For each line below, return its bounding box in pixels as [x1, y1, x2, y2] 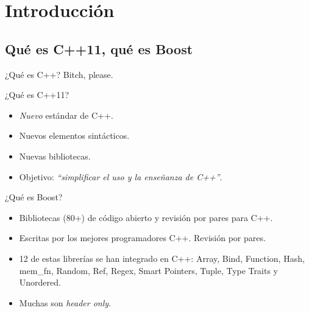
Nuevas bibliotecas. [19, 149, 91, 162]
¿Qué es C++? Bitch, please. [5, 68, 113, 80]
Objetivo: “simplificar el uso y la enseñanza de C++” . [19, 170, 222, 183]
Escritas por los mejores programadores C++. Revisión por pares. [19, 231, 266, 244]
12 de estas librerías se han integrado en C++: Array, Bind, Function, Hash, [19, 251, 305, 264]
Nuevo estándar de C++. [19, 108, 113, 121]
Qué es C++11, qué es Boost [5, 39, 193, 58]
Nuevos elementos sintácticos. [19, 129, 130, 142]
